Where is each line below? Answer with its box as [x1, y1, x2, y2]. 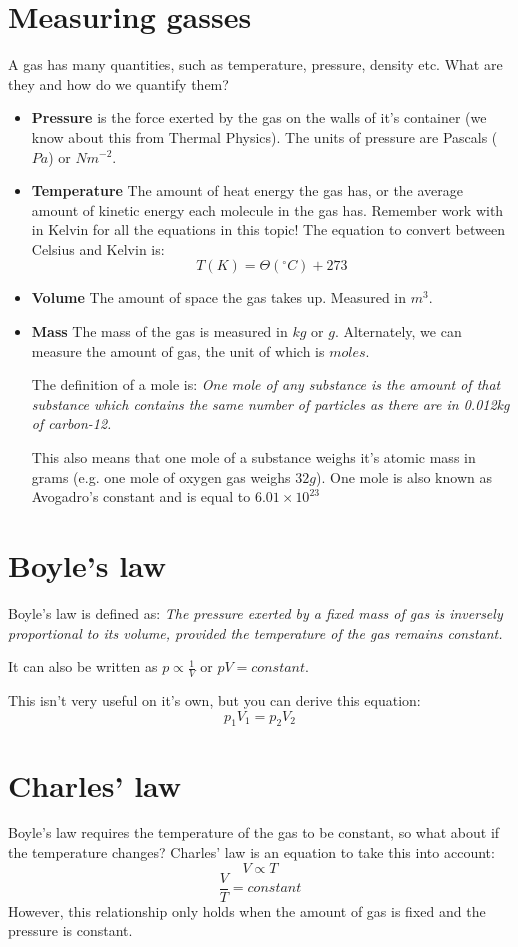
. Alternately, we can [334, 321, 462, 342]
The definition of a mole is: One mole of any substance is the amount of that [31, 374, 501, 395]
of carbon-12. [31, 413, 112, 434]
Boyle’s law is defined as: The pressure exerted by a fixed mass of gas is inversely [8, 602, 503, 623]
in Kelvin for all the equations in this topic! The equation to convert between [31, 219, 505, 240]
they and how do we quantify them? [8, 73, 229, 94]
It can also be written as [8, 656, 158, 677]
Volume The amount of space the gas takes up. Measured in [31, 287, 407, 308]
